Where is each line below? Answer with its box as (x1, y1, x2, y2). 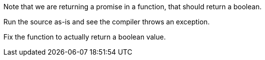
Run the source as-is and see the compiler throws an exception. (3, 18, 210, 26)
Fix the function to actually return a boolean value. (3, 33, 166, 41)
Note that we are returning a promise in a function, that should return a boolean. (3, 2, 262, 11)
